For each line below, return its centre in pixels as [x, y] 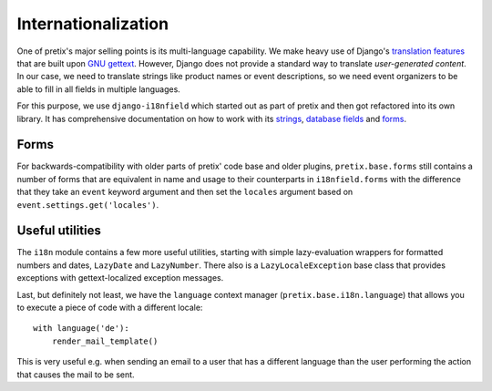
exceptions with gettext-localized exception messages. [120, 278]
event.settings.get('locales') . [88, 204]
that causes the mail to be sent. [76, 375]
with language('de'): [81, 329]
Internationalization [92, 24]
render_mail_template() [105, 341]
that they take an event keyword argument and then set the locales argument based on [185, 192]
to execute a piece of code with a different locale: [110, 308]
